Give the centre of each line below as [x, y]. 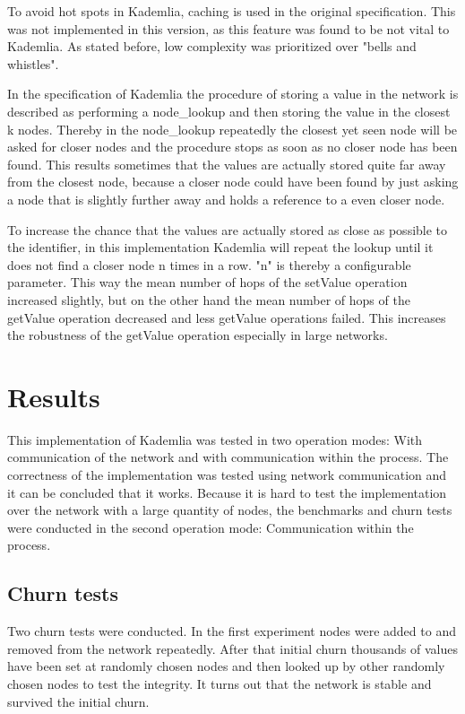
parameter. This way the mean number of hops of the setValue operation [207, 282]
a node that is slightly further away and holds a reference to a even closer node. [226, 199]
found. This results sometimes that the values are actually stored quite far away [227, 164]
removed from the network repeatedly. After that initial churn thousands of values [232, 648]
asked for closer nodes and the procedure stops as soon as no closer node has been [232, 147]
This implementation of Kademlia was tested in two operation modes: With [215, 439]
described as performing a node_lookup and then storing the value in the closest [229, 111]
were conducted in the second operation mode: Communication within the [211, 527]
